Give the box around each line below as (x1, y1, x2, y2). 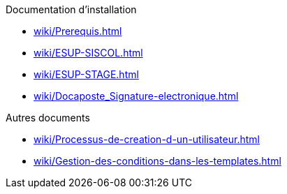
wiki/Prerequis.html (34, 25, 122, 37)
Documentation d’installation (6, 3, 137, 15)
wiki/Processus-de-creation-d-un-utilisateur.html (34, 133, 260, 145)
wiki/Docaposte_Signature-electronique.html (34, 90, 239, 102)
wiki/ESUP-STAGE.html (34, 68, 139, 80)
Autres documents (6, 112, 90, 124)
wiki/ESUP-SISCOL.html (34, 47, 143, 59)
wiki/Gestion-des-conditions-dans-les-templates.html (34, 155, 281, 167)
